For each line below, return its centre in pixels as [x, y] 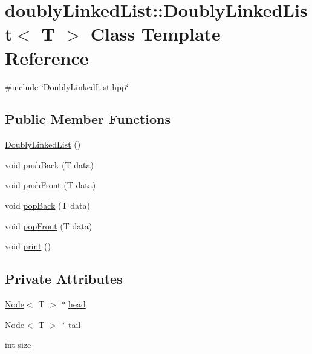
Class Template [155, 34]
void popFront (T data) [49, 225]
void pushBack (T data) [49, 164]
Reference [47, 57]
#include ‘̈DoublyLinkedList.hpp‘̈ [67, 86]
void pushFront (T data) [50, 185]
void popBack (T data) [47, 205]
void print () [28, 246]
